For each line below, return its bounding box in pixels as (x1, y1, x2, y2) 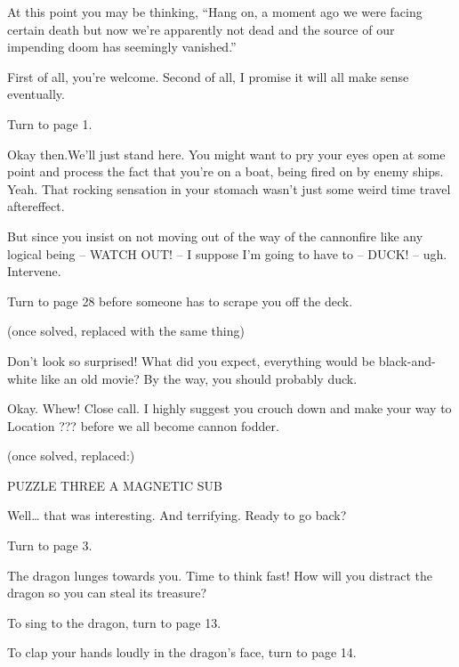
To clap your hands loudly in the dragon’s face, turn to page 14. (7, 643, 357, 662)
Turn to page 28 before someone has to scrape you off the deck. (7, 291, 353, 310)
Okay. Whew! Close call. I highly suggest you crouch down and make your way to (7, 399, 452, 418)
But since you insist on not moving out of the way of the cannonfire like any (7, 226, 423, 245)
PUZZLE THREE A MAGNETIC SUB (7, 476, 222, 494)
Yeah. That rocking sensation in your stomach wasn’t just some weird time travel (7, 179, 451, 198)
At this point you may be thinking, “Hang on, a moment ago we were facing (7, 3, 423, 20)
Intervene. (7, 262, 61, 281)
